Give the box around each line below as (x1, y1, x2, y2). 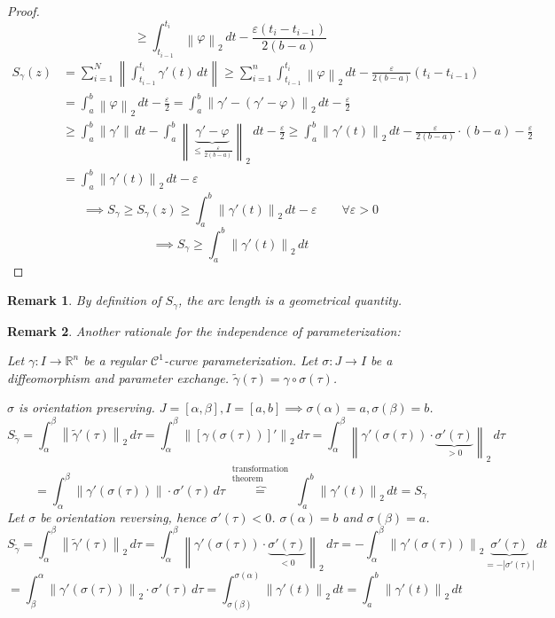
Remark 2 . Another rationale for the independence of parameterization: (7, 321, 401, 340)
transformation (231, 464, 289, 473)
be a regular (83, 351, 147, 370)
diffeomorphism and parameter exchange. (7, 368, 229, 387)
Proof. (7, 2, 40, 20)
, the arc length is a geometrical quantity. (178, 291, 402, 309)
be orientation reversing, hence (40, 507, 207, 526)
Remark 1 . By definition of (7, 291, 161, 309)
